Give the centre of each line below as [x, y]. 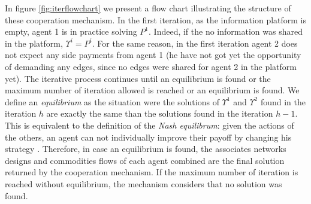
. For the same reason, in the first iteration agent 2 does [195, 43]
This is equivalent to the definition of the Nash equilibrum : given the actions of [150, 125]
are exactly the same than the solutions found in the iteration [160, 113]
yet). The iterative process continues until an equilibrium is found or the [138, 78]
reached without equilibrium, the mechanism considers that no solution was [144, 183]
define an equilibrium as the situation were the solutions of [112, 101]
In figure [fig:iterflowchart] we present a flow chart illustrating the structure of [148, 8]
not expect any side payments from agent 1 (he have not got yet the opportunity [153, 55]
